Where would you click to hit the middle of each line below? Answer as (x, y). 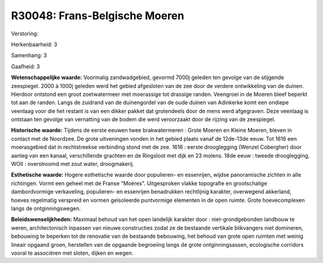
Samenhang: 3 (29, 55)
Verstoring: (25, 34)
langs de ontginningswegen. (46, 208)
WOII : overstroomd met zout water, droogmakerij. (73, 164)
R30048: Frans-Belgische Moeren (98, 16)
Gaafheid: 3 (25, 66)
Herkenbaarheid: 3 (34, 44)
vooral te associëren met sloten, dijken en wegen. (72, 253)
